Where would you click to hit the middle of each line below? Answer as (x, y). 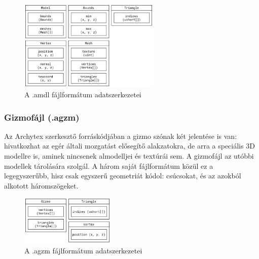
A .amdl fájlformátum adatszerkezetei (83, 95)
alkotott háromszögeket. (41, 185)
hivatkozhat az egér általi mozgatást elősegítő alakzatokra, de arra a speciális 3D (129, 146)
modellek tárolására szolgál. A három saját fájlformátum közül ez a (109, 165)
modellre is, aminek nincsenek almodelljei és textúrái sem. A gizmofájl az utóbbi (129, 156)
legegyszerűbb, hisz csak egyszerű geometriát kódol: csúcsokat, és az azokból (123, 176)
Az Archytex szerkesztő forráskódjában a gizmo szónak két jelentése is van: (121, 136)
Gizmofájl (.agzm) (42, 117)
